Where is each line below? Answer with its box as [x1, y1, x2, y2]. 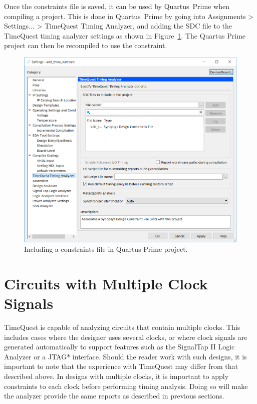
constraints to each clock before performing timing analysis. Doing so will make [4, 380, 248, 391]
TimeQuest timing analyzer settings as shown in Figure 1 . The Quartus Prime [4, 30, 246, 41]
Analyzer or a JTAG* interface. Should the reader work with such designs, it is [4, 351, 247, 361]
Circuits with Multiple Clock [4, 273, 208, 293]
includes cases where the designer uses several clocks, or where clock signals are [4, 331, 247, 342]
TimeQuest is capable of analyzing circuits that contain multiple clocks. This [4, 322, 240, 332]
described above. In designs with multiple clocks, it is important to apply [4, 370, 229, 381]
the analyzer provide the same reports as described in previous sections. [4, 390, 224, 401]
